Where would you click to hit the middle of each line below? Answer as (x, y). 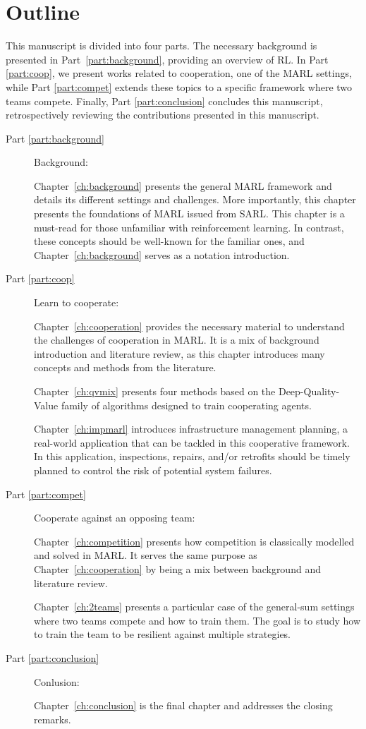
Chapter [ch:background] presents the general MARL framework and (183, 185)
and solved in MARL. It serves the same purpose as (146, 555)
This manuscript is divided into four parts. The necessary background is (161, 46)
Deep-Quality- (309, 391)
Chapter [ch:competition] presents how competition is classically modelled (194, 541)
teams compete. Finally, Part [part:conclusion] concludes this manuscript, (164, 101)
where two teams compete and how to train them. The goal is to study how (197, 620)
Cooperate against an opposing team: (115, 518)
